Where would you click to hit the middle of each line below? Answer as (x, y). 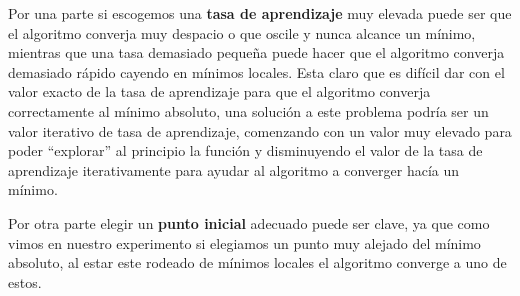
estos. (25, 281)
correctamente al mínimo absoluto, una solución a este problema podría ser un (248, 110)
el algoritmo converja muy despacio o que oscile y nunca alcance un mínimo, (242, 32)
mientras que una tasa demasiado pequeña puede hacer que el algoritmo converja (256, 52)
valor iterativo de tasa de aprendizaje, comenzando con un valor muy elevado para (260, 130)
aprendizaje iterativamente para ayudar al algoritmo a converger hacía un (234, 169)
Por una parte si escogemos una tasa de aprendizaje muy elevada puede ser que (260, 13)
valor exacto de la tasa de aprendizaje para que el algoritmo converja (219, 91)
